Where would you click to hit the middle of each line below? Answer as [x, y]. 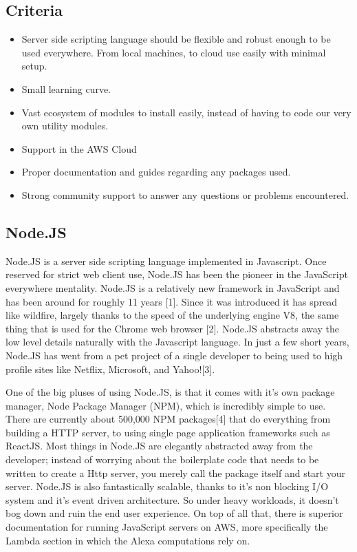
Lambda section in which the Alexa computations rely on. [128, 540]
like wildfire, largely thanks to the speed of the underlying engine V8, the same [172, 315]
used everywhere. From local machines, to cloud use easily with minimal [174, 52]
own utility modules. [65, 126]
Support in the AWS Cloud [79, 148]
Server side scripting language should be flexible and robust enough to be [176, 39]
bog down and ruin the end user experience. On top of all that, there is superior [174, 513]
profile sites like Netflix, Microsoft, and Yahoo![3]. [110, 369]
